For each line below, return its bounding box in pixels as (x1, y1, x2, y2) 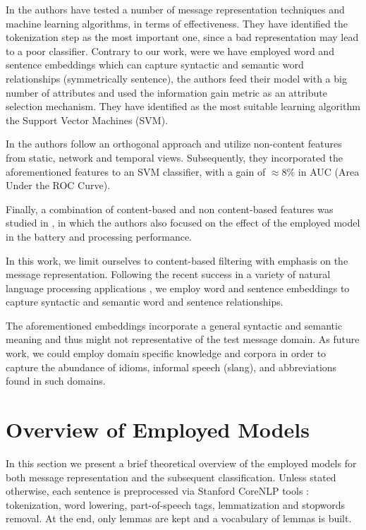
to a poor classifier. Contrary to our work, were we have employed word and (6, 43, 334, 58)
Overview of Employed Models (6, 415, 310, 444)
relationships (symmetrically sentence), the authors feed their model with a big (6, 71, 347, 85)
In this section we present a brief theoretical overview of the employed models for (6, 455, 357, 470)
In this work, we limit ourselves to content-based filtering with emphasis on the (6, 253, 348, 267)
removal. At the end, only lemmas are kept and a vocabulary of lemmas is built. (6, 511, 352, 526)
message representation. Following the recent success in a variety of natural (6, 267, 331, 282)
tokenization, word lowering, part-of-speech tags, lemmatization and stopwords (6, 497, 346, 512)
